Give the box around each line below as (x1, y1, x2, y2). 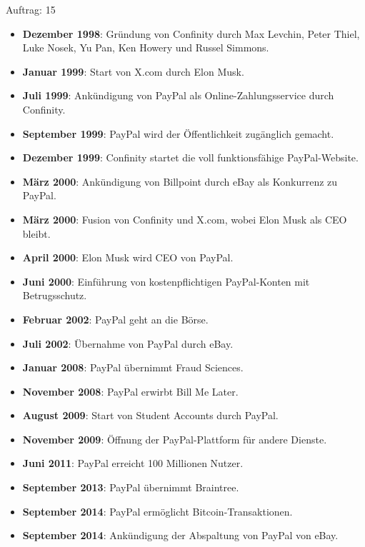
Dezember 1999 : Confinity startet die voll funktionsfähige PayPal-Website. (22, 150, 359, 165)
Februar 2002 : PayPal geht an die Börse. (22, 311, 209, 326)
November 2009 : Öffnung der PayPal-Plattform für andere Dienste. (22, 431, 327, 446)
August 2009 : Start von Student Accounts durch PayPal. (22, 408, 279, 423)
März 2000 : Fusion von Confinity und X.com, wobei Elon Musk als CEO (22, 211, 347, 226)
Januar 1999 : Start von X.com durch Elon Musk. (22, 64, 244, 79)
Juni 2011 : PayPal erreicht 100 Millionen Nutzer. (22, 456, 244, 471)
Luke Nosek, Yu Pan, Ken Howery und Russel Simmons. (22, 40, 269, 55)
